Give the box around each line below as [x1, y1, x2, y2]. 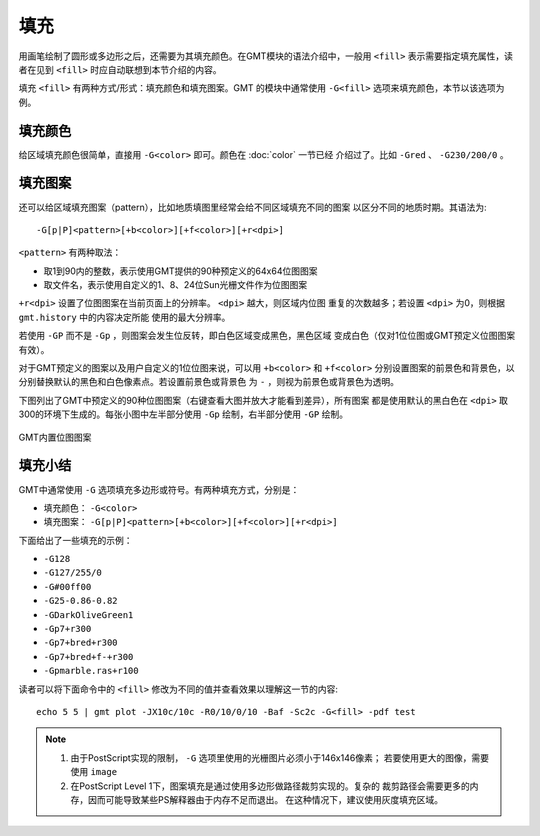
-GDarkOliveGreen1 [43, 609, 134, 620]
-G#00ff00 [43, 581, 92, 592]
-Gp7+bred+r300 [43, 637, 119, 649]
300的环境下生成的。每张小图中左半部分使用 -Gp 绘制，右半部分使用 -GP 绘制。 [18, 408, 349, 420]
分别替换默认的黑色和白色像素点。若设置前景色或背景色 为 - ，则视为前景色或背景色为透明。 [18, 376, 400, 388]
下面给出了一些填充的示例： [18, 534, 133, 546]
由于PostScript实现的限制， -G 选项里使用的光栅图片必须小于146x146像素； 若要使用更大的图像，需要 [70, 751, 490, 764]
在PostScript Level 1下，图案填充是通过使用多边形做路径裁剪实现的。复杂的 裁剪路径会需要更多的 [70, 780, 470, 792]
